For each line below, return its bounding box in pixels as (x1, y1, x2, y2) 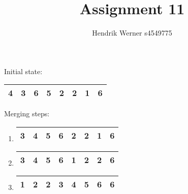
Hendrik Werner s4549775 (92, 27, 172, 38)
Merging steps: (4, 108, 50, 119)
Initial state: (4, 66, 43, 76)
